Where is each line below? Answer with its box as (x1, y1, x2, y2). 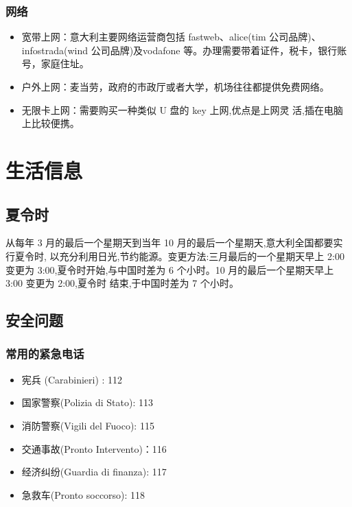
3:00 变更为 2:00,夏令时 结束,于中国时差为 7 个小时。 (5, 276, 239, 290)
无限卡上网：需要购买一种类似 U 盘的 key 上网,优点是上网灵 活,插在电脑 (21, 102, 343, 117)
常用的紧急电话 (5, 345, 84, 362)
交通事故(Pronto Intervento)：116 (21, 441, 167, 456)
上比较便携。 (21, 116, 80, 130)
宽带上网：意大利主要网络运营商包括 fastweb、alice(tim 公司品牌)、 (21, 30, 321, 44)
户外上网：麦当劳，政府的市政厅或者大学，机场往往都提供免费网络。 (21, 80, 329, 93)
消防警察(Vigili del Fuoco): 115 (21, 418, 154, 432)
